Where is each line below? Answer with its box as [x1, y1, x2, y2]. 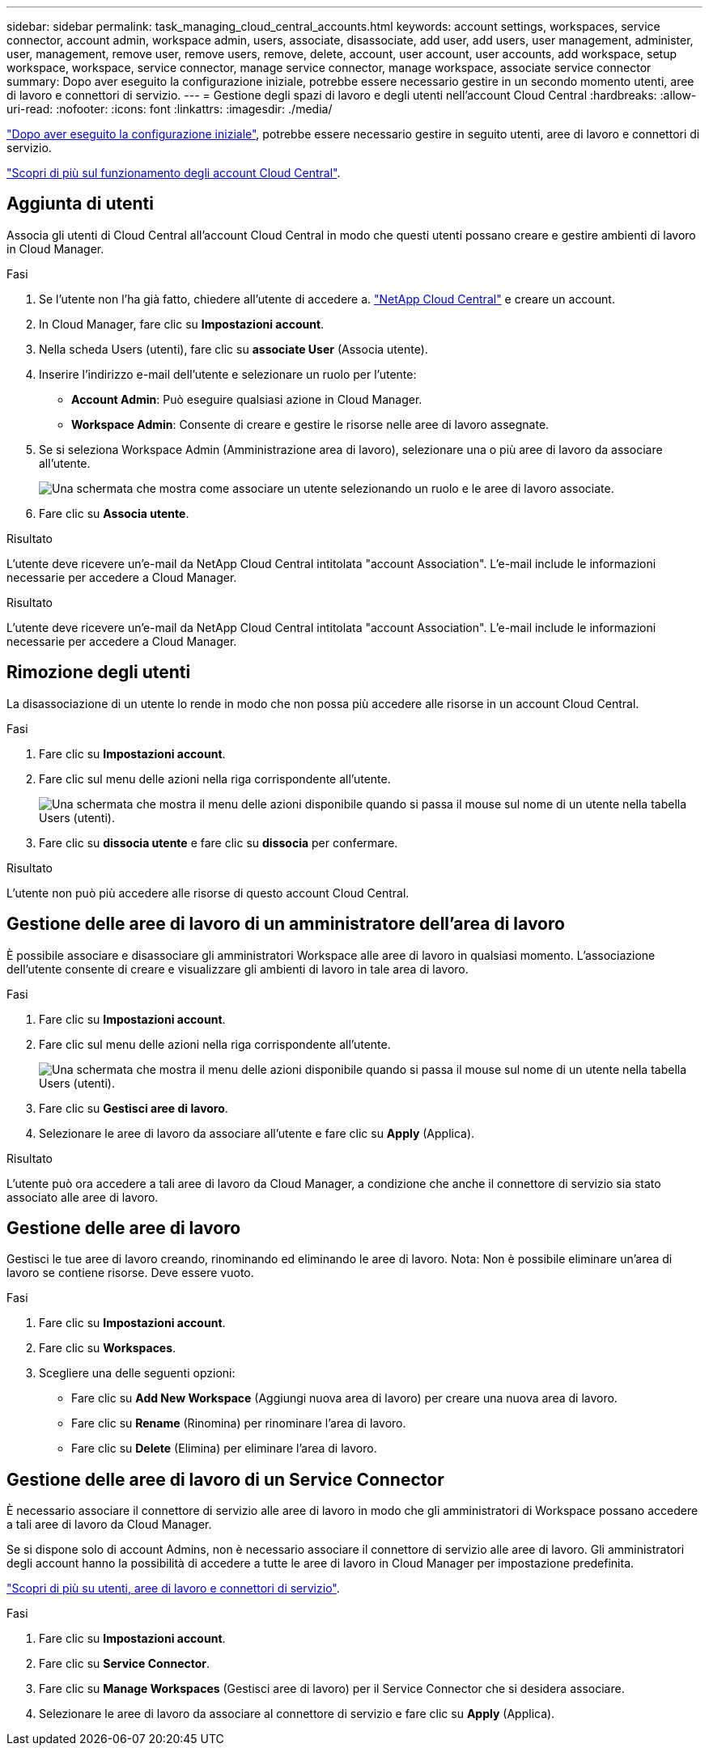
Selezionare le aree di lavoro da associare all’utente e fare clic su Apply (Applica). [39, 1126, 475, 1140]
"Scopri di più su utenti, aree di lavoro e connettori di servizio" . [6, 1581, 340, 1596]
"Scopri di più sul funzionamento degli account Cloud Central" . [6, 166, 341, 180]
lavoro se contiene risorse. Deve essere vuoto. [6, 1266, 254, 1280]
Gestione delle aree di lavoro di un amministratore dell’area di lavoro [6, 914, 565, 935]
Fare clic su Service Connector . [39, 1657, 210, 1671]
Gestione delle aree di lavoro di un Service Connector [6, 1469, 444, 1490]
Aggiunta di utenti [6, 193, 154, 214]
